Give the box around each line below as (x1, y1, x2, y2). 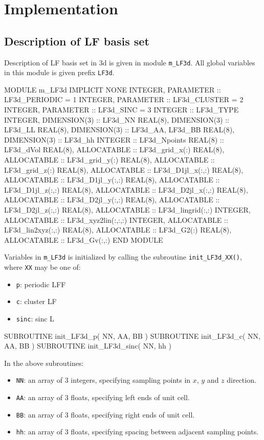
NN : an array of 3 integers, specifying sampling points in (16, 375, 191, 385)
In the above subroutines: (4, 357, 84, 368)
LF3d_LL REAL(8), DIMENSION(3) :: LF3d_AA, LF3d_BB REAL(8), (4, 124, 234, 135)
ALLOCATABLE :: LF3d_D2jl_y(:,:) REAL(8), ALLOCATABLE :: (4, 194, 220, 205)
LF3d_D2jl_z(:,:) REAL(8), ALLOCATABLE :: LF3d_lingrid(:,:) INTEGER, (4, 204, 251, 215)
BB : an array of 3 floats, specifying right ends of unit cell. (16, 409, 195, 420)
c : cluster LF (16, 296, 57, 307)
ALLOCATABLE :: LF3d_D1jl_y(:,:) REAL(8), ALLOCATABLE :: (4, 174, 220, 185)
